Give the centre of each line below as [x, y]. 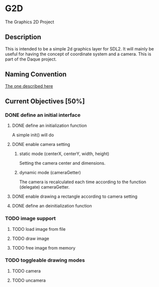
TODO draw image [31, 239]
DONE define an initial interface [43, 115]
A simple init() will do [33, 135]
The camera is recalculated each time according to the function [83, 182]
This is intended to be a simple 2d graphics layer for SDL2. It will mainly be [79, 48]
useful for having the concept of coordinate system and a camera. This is [78, 54]
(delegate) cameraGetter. [44, 187]
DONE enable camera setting [41, 144]
